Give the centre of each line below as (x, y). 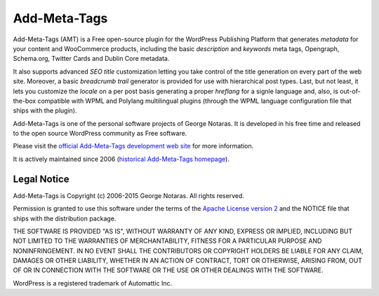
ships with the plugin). (45, 111)
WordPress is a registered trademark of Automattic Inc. (92, 283)
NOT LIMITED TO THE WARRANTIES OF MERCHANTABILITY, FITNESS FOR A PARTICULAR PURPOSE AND (167, 241)
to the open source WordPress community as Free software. (100, 134)
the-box (25, 101)
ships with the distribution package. (65, 218)
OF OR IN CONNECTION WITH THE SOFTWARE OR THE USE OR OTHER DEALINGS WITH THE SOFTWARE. (168, 270)
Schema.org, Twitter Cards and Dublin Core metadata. (91, 59)
